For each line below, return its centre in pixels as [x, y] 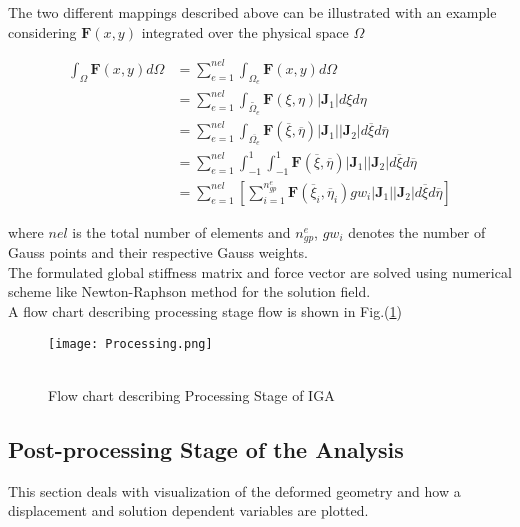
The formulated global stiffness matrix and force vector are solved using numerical [260, 271]
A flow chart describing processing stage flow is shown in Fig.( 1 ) [205, 310]
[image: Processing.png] [130, 343]
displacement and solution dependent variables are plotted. [188, 510]
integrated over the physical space [245, 31]
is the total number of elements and [181, 231]
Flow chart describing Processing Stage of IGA [191, 394]
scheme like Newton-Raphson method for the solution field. [189, 291]
